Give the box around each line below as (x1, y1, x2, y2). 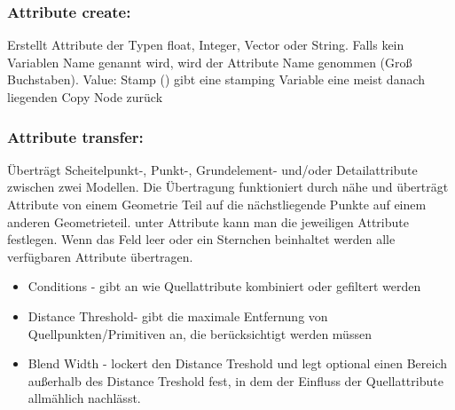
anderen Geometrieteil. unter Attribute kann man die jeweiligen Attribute (7, 212, 409, 231)
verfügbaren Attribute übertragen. (7, 247, 193, 265)
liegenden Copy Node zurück (7, 88, 163, 106)
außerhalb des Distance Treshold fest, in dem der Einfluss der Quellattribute (27, 371, 443, 390)
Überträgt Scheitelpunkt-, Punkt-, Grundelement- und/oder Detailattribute (7, 160, 418, 178)
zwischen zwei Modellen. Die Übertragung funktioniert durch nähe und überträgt (7, 177, 449, 196)
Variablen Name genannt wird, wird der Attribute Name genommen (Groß (7, 52, 412, 71)
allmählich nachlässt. (27, 389, 141, 407)
